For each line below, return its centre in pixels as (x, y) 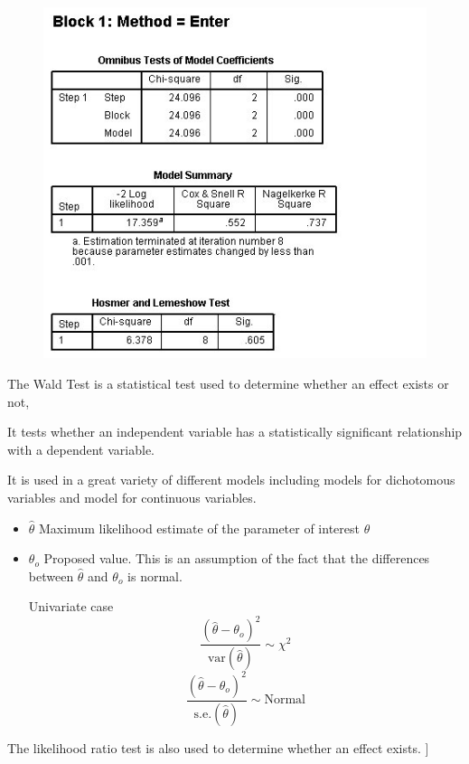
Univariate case (71, 606)
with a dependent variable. (81, 449)
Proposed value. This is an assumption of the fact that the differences (237, 558)
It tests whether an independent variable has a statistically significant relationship (235, 432)
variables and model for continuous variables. (132, 497)
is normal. (155, 575)
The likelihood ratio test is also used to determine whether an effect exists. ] (218, 747)
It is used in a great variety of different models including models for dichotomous (231, 480)
